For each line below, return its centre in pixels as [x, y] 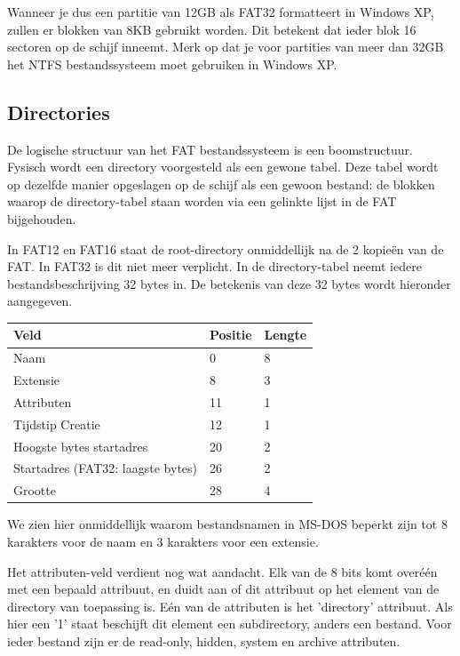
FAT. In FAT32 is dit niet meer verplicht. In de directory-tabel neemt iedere [214, 266]
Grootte [35, 490]
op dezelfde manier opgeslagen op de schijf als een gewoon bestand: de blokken [221, 184]
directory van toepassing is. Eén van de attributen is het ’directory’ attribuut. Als [230, 606]
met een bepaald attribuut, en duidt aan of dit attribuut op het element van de [223, 589]
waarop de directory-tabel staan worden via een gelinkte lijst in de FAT [202, 201]
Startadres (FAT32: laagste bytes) [106, 468]
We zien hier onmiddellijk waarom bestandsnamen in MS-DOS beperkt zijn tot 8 [227, 524]
